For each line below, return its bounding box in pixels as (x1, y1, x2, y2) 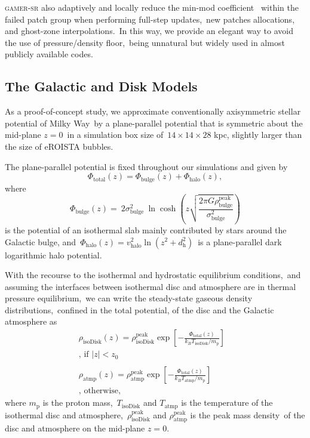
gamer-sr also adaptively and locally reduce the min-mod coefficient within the (5, 1, 299, 13)
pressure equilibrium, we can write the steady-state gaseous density (5, 292, 253, 304)
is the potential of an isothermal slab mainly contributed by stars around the (5, 223, 287, 236)
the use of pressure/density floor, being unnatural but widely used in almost (5, 36, 285, 48)
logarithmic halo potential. (5, 248, 102, 261)
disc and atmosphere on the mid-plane (5, 422, 145, 434)
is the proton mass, (42, 396, 113, 409)
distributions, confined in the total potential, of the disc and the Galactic (5, 303, 274, 316)
